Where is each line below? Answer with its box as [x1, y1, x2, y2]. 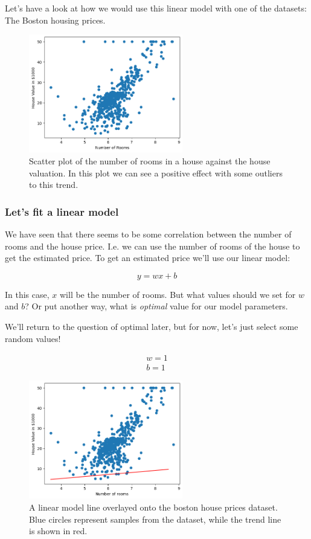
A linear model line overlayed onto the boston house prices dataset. [29, 500, 278, 513]
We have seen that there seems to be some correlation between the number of [5, 227, 292, 240]
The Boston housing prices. [5, 13, 106, 26]
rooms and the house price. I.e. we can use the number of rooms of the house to [5, 239, 300, 252]
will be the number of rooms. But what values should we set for [59, 288, 296, 300]
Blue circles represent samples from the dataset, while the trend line [29, 512, 281, 525]
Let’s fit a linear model [5, 204, 119, 219]
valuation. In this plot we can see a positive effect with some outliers [29, 166, 283, 179]
